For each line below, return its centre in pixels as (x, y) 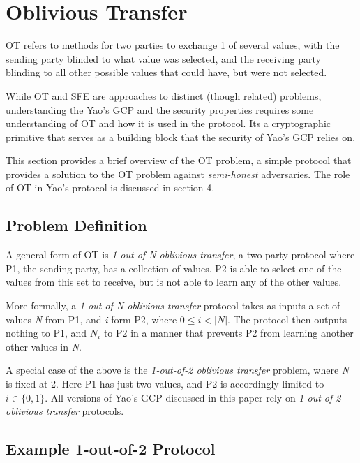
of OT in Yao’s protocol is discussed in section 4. (110, 188)
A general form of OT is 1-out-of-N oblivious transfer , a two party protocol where (180, 255)
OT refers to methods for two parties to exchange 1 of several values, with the (173, 45)
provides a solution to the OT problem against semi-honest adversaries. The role (178, 174)
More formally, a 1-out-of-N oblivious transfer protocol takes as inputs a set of (173, 306)
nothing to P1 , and (46, 333)
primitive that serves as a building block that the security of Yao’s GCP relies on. (181, 137)
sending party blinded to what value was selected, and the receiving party (163, 58)
